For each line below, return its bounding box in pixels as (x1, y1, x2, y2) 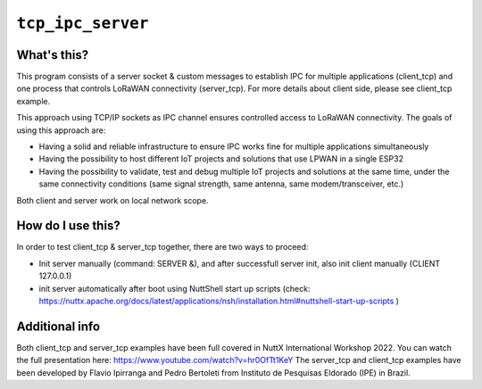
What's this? (16, 47, 89, 62)
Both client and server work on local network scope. (16, 194, 209, 205)
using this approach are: (16, 125, 106, 136)
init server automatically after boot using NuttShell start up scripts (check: (38, 283, 311, 294)
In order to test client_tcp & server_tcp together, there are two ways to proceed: (16, 242, 309, 252)
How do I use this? (16, 219, 120, 234)
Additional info (16, 319, 101, 334)
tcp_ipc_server (16, 13, 149, 33)
